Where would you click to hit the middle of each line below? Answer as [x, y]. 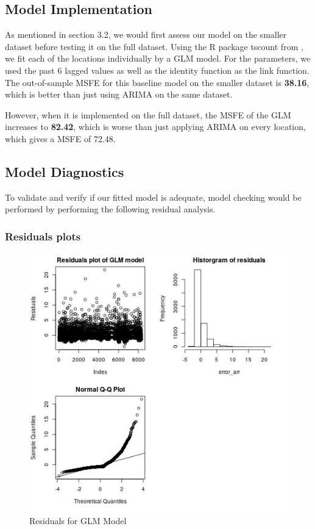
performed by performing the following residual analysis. [110, 209]
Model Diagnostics [65, 171]
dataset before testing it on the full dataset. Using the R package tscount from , [154, 46]
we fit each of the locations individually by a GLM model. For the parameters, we [158, 58]
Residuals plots [43, 236]
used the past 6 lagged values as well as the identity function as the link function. [157, 70]
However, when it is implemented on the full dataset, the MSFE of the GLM [148, 114]
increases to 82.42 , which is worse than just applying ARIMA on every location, [155, 127]
